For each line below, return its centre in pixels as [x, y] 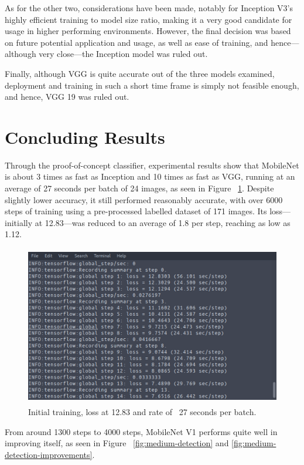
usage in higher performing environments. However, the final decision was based [148, 31]
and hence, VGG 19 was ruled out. [67, 97]
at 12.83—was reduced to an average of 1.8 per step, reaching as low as [163, 222]
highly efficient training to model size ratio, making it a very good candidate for [148, 19]
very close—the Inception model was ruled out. [123, 54]
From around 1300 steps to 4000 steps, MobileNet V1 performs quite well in [141, 431]
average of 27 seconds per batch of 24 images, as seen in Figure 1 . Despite [139, 188]
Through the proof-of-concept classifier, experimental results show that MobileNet [152, 165]
